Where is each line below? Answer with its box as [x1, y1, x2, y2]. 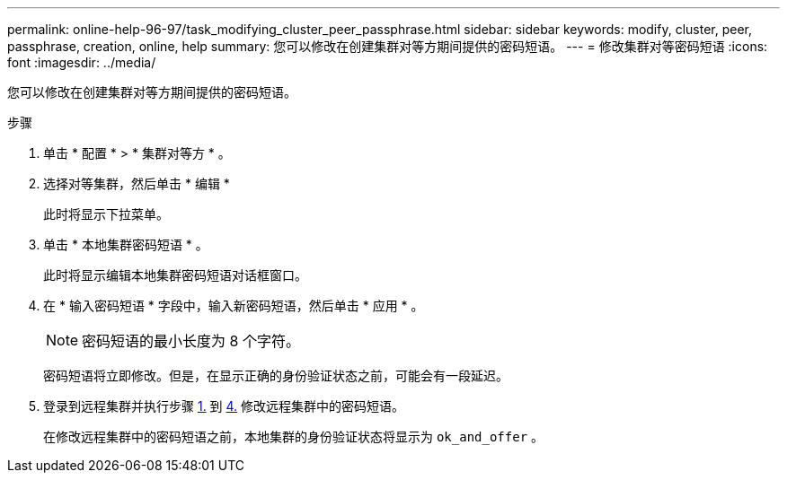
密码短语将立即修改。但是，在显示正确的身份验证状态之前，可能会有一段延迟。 [43, 368, 508, 383]
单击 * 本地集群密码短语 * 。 [43, 237, 208, 252]
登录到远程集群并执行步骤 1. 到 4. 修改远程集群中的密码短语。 [43, 398, 405, 414]
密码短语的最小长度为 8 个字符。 [82, 332, 300, 350]
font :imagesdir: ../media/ [7, 55, 156, 70]
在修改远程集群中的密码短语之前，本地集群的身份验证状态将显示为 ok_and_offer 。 [43, 429, 544, 444]
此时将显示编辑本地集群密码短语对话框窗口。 [43, 267, 307, 283]
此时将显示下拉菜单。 [43, 206, 169, 222]
